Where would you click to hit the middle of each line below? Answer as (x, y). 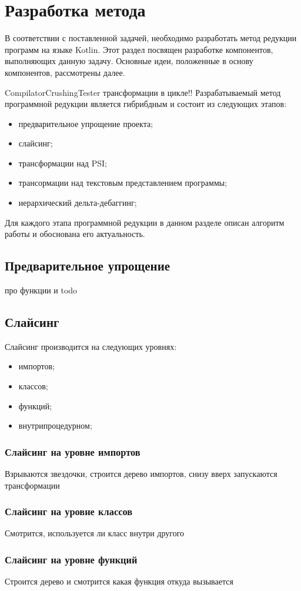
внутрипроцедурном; (55, 425)
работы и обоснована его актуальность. (75, 234)
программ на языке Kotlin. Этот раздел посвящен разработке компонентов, (139, 49)
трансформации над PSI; (63, 163)
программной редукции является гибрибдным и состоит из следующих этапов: (146, 104)
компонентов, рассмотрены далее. (65, 72)
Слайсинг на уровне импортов (73, 451)
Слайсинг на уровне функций (71, 559)
